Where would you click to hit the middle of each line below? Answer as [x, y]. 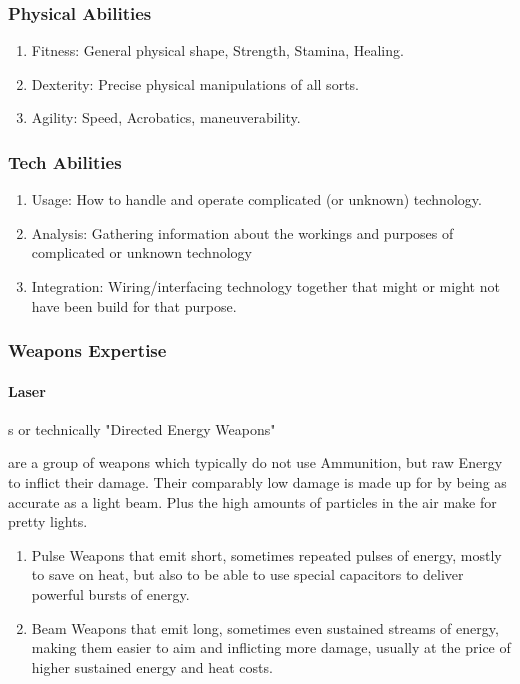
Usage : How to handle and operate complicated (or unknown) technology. [256, 199]
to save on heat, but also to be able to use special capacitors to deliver [247, 574]
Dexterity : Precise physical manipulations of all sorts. [195, 83]
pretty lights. [48, 521]
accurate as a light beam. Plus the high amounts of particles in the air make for [252, 501]
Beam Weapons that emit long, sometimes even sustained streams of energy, [265, 627]
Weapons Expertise [87, 350]
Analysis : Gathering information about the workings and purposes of [242, 232]
